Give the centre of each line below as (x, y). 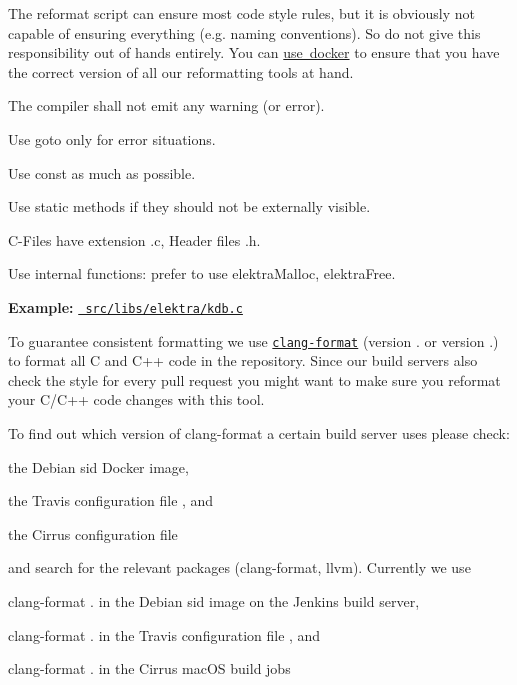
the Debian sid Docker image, (98, 466)
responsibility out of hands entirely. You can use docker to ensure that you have (254, 52)
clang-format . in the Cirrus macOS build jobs (149, 668)
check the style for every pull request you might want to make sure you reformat (254, 379)
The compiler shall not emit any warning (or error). (166, 105)
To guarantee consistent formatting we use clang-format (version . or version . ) (253, 340)
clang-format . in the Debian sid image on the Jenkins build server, (214, 601)
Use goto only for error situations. (112, 138)
